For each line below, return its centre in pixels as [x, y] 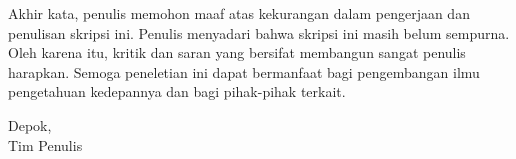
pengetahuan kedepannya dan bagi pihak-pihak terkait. [177, 91]
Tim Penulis [45, 144]
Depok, [30, 124]
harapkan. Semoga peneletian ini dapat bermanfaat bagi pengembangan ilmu [244, 71]
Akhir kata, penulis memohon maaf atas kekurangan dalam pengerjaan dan [239, 13]
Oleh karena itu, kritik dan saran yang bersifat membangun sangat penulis [237, 52]
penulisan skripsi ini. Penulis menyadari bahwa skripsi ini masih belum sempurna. [259, 32]
